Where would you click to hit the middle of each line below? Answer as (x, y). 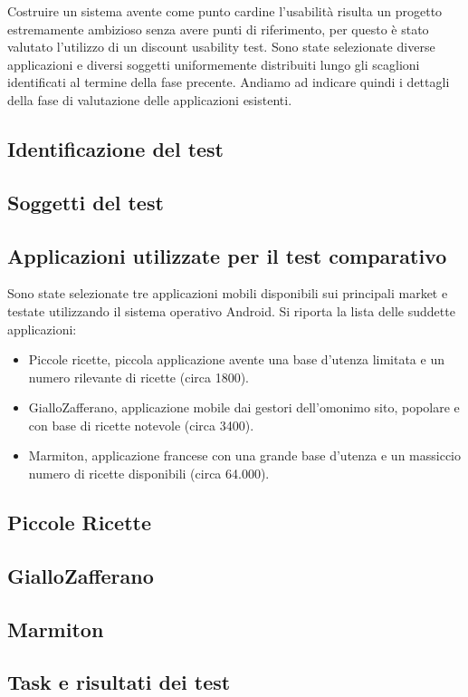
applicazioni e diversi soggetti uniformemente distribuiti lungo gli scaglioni (214, 64)
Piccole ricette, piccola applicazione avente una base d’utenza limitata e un (236, 359)
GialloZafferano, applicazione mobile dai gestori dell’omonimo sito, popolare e (244, 407)
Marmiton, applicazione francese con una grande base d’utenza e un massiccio (244, 455)
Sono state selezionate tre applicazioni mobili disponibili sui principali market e (228, 293)
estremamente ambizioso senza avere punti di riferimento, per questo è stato (218, 29)
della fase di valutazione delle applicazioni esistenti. (150, 99)
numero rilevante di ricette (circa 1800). (138, 377)
